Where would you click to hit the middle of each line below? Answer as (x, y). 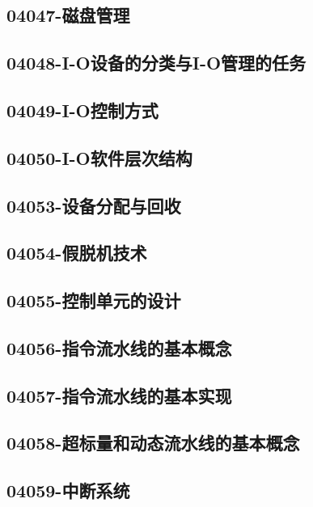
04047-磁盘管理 (68, 15)
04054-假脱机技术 (77, 253)
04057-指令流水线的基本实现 (119, 395)
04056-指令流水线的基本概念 (119, 347)
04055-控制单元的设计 (94, 300)
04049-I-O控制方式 (82, 110)
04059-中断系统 (68, 490)
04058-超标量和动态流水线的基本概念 (153, 443)
